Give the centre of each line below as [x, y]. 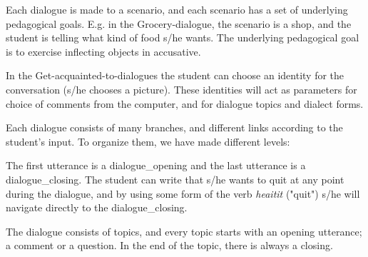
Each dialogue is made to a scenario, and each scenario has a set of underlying [177, 9]
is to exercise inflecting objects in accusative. [103, 51]
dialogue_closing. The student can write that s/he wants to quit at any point [175, 179]
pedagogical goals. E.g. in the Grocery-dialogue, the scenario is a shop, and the [179, 23]
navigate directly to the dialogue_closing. [97, 207]
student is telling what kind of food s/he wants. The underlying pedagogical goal [183, 37]
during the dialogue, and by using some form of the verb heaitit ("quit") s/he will [183, 193]
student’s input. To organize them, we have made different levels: [148, 141]
